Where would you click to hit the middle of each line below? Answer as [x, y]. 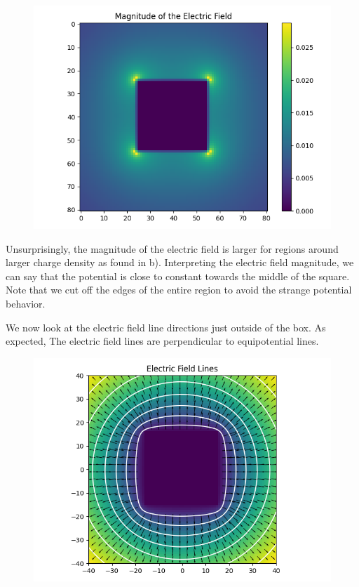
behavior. [26, 303]
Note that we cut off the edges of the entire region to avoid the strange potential [179, 290]
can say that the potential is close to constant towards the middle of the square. [178, 276]
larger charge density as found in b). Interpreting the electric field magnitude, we [180, 262]
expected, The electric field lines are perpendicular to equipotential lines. [162, 341]
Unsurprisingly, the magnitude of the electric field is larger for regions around [172, 248]
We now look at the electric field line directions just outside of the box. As [166, 327]
